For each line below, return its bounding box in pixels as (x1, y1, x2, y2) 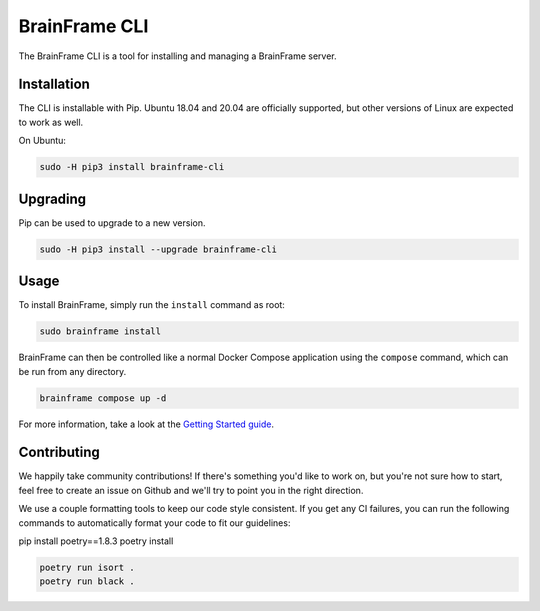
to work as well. (18, 116, 84, 128)
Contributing (18, 444, 100, 461)
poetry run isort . (39, 561, 135, 573)
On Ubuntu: (18, 135, 67, 147)
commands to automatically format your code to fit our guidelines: (18, 516, 291, 529)
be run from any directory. (18, 365, 127, 377)
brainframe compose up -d (39, 392, 167, 404)
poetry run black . (39, 576, 135, 587)
